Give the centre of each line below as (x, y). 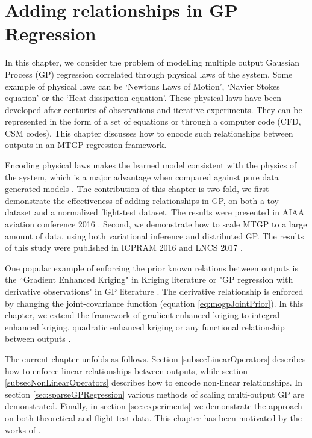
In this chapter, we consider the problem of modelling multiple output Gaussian (152, 62)
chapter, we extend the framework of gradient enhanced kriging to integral (142, 315)
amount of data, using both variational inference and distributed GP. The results (154, 236)
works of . (23, 429)
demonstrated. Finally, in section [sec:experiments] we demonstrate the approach (154, 406)
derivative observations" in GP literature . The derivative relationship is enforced (154, 291)
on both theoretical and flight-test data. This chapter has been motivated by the (154, 417)
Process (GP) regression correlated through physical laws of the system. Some (149, 74)
